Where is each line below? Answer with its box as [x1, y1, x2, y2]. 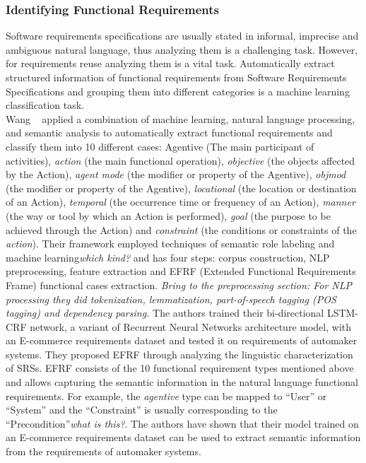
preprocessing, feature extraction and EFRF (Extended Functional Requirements [6, 264, 356, 279]
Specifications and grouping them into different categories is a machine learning [6, 83, 350, 98]
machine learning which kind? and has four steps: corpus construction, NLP [6, 250, 330, 264]
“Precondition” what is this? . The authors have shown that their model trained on [6, 416, 359, 430]
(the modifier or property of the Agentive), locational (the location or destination [6, 180, 357, 195]
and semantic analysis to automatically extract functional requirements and [6, 125, 333, 140]
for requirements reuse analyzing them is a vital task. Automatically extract [6, 56, 335, 71]
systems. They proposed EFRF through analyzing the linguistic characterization [6, 346, 353, 361]
